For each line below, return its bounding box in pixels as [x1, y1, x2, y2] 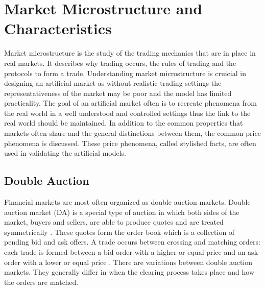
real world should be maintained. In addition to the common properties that [4, 117, 243, 128]
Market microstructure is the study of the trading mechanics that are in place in [4, 47, 256, 58]
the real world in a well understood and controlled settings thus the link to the [4, 107, 251, 118]
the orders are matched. [4, 276, 79, 287]
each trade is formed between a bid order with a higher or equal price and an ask [4, 247, 258, 257]
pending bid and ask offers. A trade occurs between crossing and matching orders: [4, 236, 260, 247]
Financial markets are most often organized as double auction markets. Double [4, 197, 251, 207]
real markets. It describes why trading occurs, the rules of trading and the [4, 57, 236, 68]
